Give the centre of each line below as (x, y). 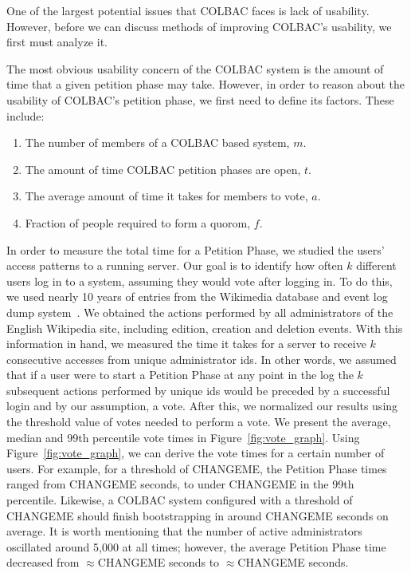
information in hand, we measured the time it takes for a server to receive (186, 344)
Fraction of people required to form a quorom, (138, 222)
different (376, 265)
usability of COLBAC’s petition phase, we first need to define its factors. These (200, 99)
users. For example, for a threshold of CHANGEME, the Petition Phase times (197, 468)
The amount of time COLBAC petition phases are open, (163, 169)
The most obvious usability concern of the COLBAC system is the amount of (195, 68)
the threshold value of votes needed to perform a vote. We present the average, (199, 422)
